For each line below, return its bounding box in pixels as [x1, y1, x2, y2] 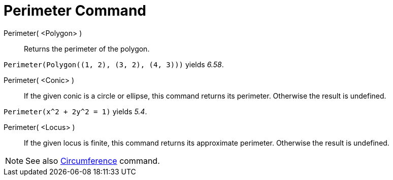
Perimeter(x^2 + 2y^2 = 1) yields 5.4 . [4, 107, 147, 116]
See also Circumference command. [25, 155, 160, 166]
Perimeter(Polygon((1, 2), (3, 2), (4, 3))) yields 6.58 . [4, 60, 224, 69]
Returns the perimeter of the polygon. [24, 44, 150, 53]
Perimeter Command [4, 2, 146, 19]
